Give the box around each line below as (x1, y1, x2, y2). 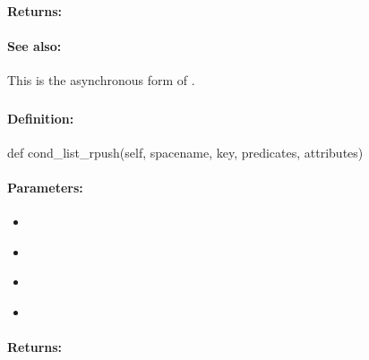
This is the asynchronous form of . (7, 70, 195, 89)
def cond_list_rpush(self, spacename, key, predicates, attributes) (7, 142, 364, 161)
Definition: (7, 108, 74, 127)
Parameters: (7, 177, 83, 196)
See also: (7, 36, 62, 55)
